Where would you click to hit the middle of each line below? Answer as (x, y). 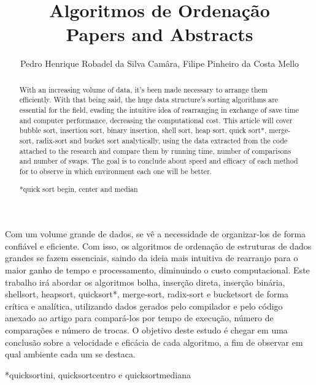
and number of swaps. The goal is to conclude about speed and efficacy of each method (159, 161)
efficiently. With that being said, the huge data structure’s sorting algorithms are (149, 100)
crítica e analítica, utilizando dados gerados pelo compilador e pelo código (144, 306)
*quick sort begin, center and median (79, 189)
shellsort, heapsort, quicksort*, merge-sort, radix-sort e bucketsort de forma (147, 294)
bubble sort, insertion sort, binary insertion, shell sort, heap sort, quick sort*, (143, 130)
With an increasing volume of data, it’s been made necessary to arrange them (143, 89)
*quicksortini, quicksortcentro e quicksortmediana (98, 374)
